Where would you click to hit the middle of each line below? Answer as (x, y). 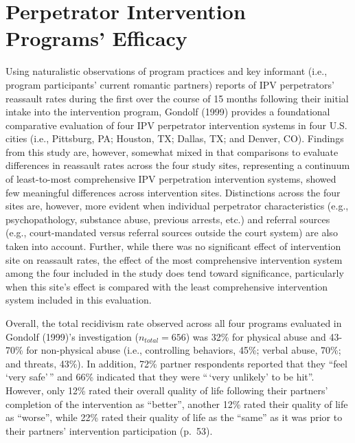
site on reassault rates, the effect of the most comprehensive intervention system (174, 259)
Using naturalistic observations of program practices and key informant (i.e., (167, 71)
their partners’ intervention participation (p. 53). (109, 430)
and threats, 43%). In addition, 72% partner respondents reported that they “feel (176, 363)
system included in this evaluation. (79, 300)
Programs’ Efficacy (96, 38)
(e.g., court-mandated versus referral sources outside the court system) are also (172, 232)
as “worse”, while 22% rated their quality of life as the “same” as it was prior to (174, 417)
